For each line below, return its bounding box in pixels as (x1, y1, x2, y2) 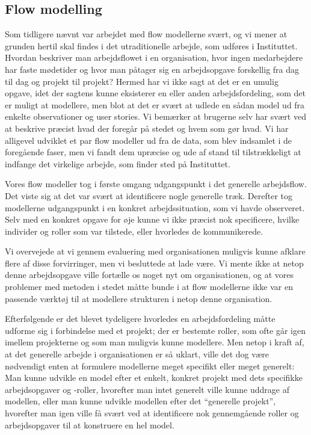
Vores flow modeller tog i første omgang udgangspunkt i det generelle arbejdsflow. (5, 177, 307, 190)
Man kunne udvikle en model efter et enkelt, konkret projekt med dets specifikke (5, 371, 303, 384)
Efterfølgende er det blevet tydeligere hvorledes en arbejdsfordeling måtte (5, 312, 276, 325)
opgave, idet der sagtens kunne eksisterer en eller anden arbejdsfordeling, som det (5, 87, 306, 99)
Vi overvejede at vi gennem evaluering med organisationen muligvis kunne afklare (5, 245, 306, 258)
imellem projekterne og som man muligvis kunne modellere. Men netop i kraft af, (5, 336, 304, 348)
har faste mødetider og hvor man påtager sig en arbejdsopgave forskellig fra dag (5, 63, 300, 75)
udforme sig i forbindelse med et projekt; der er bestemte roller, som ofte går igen (5, 324, 306, 336)
